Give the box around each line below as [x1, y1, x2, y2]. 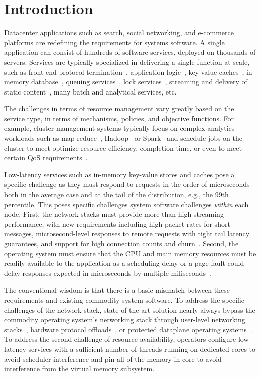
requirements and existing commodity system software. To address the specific [4, 294, 245, 305]
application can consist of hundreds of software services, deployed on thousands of [4, 47, 256, 57]
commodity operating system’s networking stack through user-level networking [4, 314, 245, 325]
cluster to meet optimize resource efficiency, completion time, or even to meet [4, 142, 242, 153]
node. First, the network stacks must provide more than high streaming [4, 209, 224, 219]
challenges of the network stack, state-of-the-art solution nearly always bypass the [4, 304, 255, 315]
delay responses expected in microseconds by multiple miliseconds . [4, 267, 211, 278]
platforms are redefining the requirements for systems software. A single [4, 37, 225, 47]
